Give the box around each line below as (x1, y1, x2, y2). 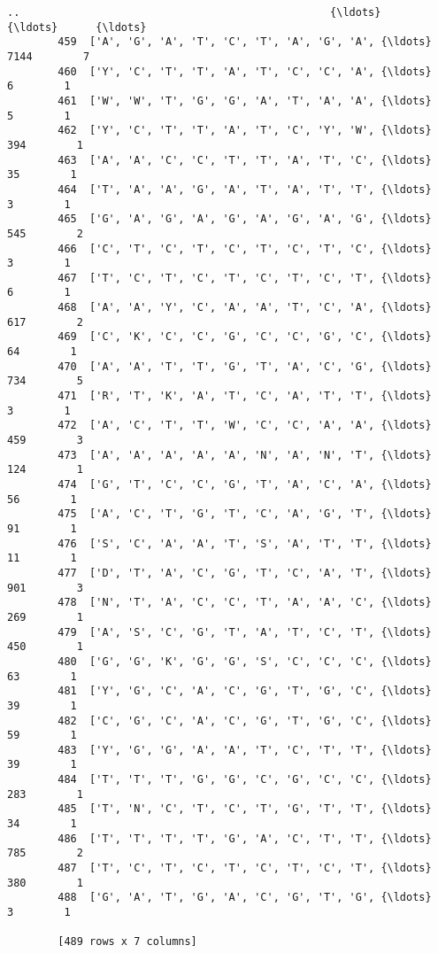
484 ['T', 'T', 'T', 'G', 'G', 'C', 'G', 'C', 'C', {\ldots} (58, 773, 432, 786)
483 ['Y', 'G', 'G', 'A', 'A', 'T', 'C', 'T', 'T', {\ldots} (58, 743, 432, 756)
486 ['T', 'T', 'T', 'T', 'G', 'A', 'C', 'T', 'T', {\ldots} (58, 832, 432, 845)
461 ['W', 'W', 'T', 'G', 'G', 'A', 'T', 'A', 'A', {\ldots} (58, 94, 432, 107)
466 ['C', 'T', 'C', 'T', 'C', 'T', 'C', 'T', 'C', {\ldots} (58, 242, 432, 255)
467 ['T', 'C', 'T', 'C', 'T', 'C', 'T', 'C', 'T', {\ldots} (58, 271, 432, 284)
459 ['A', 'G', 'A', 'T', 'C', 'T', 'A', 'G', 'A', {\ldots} (58, 35, 432, 49)
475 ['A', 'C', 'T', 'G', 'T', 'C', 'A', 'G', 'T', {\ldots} (58, 507, 432, 521)
